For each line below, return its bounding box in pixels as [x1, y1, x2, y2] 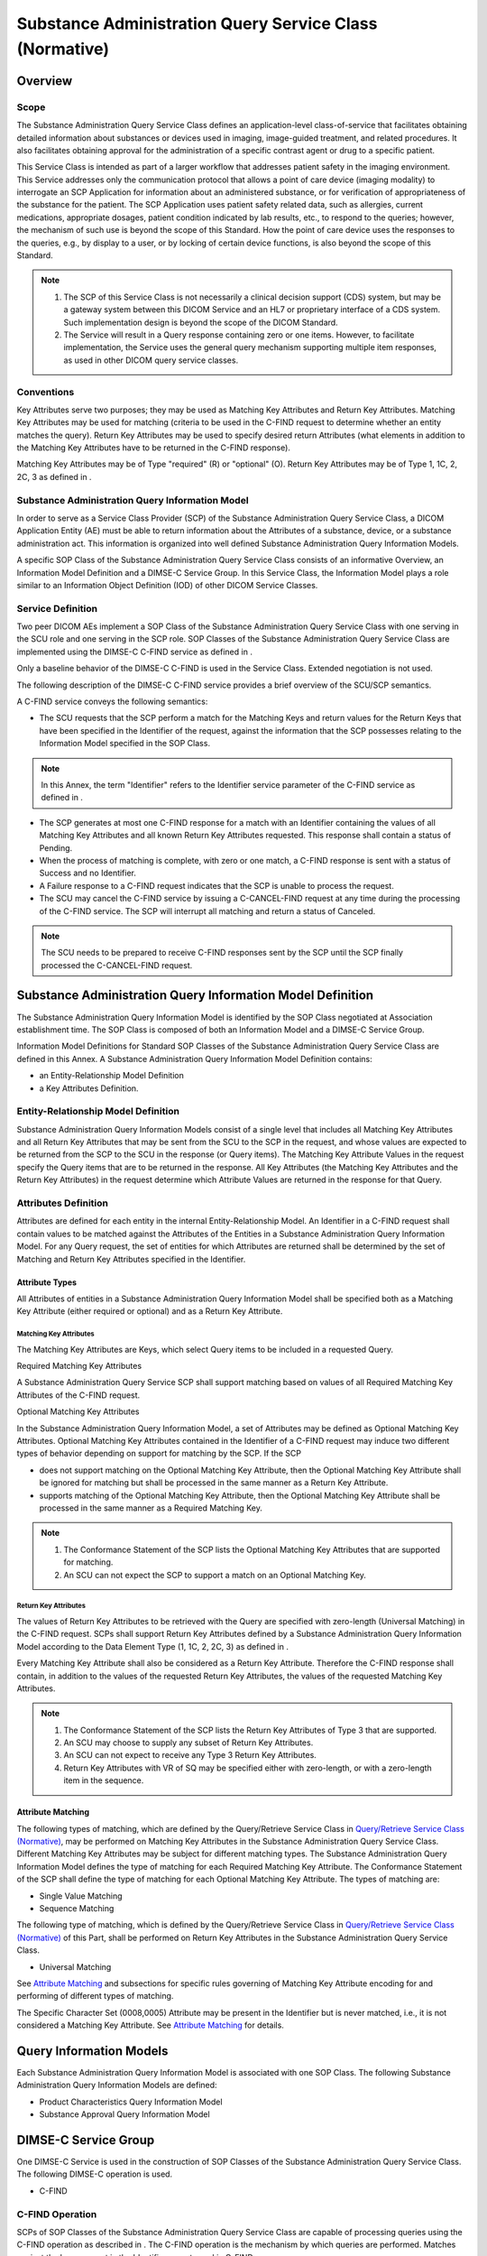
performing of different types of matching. [16, 1991, 174, 2002]
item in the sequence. [63, 1775, 144, 1786]
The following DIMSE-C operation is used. [16, 2168, 173, 2179]
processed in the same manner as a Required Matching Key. [39, 1502, 263, 1513]
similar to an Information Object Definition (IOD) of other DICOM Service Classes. [16, 579, 318, 590]
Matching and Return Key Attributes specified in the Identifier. [16, 1253, 246, 1264]
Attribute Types [16, 1277, 77, 1288]
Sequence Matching [39, 1902, 115, 1913]
